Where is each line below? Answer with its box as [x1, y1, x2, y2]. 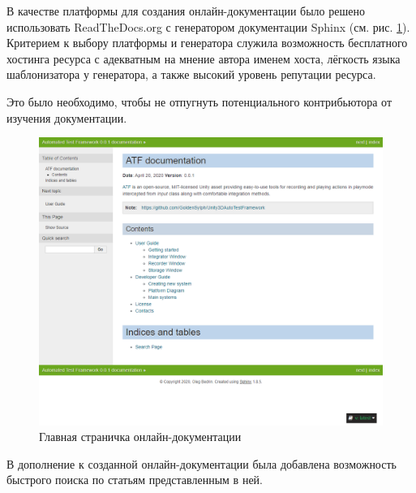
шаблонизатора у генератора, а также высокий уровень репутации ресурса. [6, 66, 376, 83]
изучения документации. [6, 109, 127, 126]
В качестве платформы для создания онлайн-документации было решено [6, 2, 365, 19]
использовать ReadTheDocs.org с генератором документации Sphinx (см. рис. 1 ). [6, 18, 410, 35]
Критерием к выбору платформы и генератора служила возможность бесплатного [6, 34, 408, 51]
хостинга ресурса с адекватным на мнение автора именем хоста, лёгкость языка [6, 50, 401, 67]
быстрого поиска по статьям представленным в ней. [6, 471, 263, 488]
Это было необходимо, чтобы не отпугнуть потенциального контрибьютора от [6, 93, 392, 110]
